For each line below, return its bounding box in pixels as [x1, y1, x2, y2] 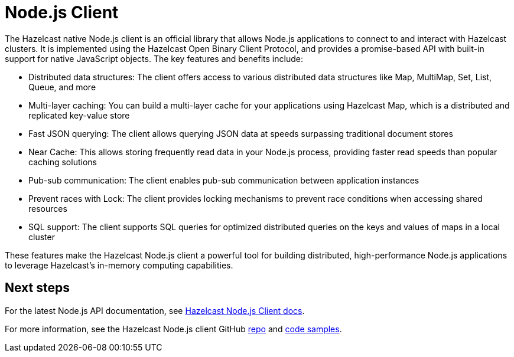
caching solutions [28, 156, 97, 167]
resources [28, 203, 67, 214]
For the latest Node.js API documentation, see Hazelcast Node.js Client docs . [5, 305, 305, 316]
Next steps [5, 280, 70, 296]
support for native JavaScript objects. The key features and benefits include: [5, 53, 303, 64]
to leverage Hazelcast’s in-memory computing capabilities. [5, 260, 233, 270]
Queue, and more [28, 81, 96, 92]
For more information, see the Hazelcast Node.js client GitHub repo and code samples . [5, 323, 342, 334]
